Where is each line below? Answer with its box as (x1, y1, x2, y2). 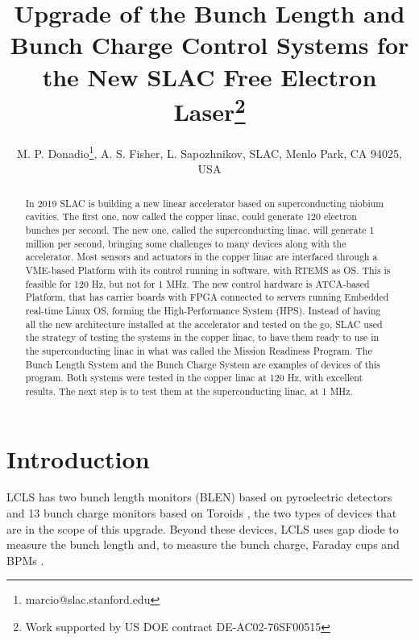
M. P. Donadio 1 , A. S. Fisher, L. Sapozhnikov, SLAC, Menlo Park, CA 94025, (17, 143, 402, 161)
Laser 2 (173, 91, 246, 128)
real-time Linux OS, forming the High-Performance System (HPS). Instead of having (25, 303, 381, 317)
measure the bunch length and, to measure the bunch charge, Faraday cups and (6, 536, 400, 553)
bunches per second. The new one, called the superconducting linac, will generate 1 (25, 222, 375, 236)
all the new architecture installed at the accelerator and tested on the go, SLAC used (25, 317, 383, 330)
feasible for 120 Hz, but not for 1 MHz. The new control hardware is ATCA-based (25, 276, 370, 290)
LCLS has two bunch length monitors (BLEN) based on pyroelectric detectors (6, 488, 392, 505)
